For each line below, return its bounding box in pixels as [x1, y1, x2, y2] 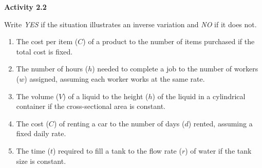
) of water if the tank [185, 145, 252, 156]
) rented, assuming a [188, 118, 253, 128]
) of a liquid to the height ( [63, 90, 148, 101]
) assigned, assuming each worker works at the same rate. [24, 73, 205, 84]
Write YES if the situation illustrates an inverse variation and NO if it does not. [4, 18, 257, 29]
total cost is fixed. [16, 46, 73, 57]
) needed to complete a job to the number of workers [92, 63, 258, 74]
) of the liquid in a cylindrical [152, 90, 246, 101]
